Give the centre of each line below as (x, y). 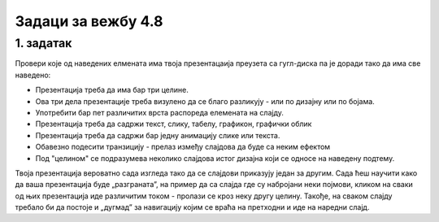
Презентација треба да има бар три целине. (112, 90)
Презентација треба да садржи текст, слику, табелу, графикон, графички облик (174, 124)
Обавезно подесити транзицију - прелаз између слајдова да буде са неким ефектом (183, 147)
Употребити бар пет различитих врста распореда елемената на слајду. (160, 112)
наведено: (33, 75)
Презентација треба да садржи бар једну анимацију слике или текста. (158, 135)
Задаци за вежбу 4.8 (89, 21)
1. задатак (43, 43)
